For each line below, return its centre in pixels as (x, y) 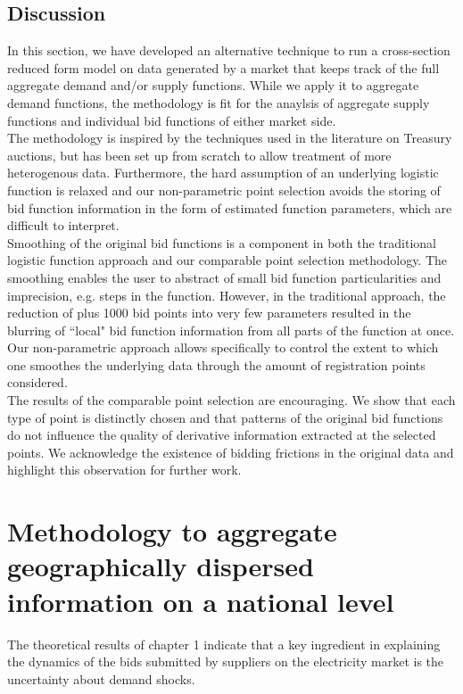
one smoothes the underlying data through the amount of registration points (216, 364)
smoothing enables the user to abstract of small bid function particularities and (224, 277)
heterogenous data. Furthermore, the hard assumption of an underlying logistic (223, 173)
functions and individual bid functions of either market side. (172, 120)
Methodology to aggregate (172, 531)
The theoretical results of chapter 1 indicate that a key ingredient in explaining (224, 644)
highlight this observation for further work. (124, 470)
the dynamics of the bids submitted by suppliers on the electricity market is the (226, 661)
